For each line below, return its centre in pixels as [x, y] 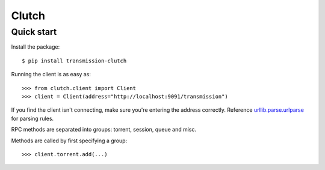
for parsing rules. [32, 118]
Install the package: [36, 47]
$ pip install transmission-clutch [74, 61]
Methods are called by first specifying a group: [69, 141]
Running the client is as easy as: [51, 74]
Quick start [34, 32]
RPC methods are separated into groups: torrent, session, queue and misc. [104, 130]
